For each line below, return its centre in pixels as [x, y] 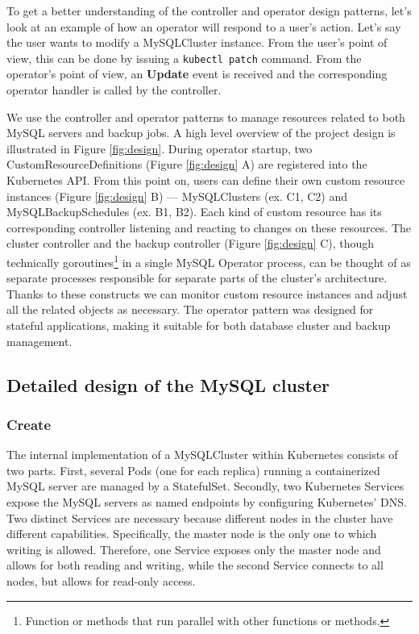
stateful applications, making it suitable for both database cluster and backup [199, 325]
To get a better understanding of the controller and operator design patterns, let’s [209, 10]
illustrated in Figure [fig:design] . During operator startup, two [160, 148]
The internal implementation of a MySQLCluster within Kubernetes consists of [202, 455]
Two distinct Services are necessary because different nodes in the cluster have [200, 517]
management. [39, 341]
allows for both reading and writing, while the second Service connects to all [195, 565]
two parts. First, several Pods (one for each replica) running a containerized [193, 470]
